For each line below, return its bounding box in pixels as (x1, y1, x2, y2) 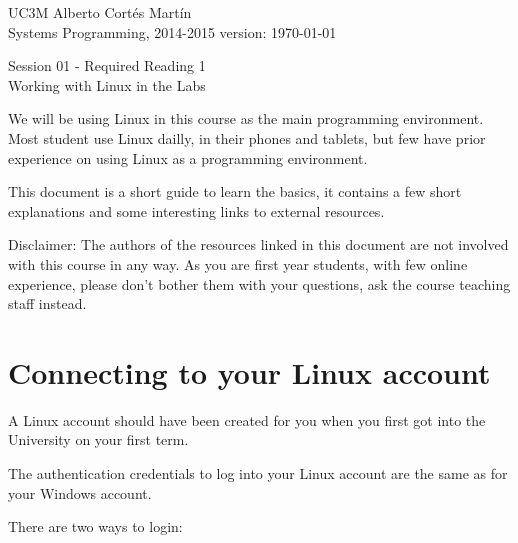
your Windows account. (8, 482, 152, 503)
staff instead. (8, 293, 87, 314)
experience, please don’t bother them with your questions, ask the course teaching (8, 273, 511, 294)
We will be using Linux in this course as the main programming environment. (8, 108, 484, 129)
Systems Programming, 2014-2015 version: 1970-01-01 (8, 21, 337, 42)
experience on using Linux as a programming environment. (8, 147, 368, 168)
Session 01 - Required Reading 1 (8, 55, 206, 76)
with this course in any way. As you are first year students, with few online (8, 253, 468, 274)
